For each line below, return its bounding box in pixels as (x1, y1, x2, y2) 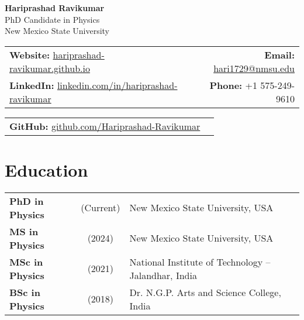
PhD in (9, 194, 44, 208)
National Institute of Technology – (129, 254, 271, 269)
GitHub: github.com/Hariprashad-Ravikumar (9, 119, 201, 133)
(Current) (81, 201, 120, 215)
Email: (264, 47, 295, 61)
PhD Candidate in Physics (5, 13, 100, 25)
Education (5, 157, 88, 181)
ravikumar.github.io (9, 61, 90, 75)
